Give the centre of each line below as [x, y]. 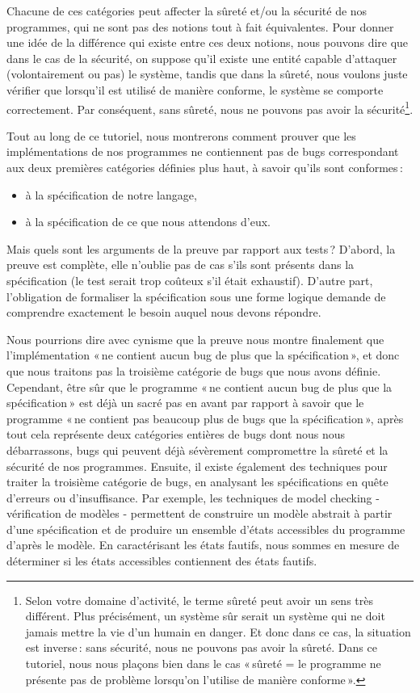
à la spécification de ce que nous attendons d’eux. [148, 222]
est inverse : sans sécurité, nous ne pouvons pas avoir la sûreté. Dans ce [201, 647]
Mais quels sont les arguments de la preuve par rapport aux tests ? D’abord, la [201, 248]
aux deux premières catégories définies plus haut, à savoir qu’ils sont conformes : [205, 167]
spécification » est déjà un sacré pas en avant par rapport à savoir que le [185, 403]
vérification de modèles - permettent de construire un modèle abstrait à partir [199, 513]
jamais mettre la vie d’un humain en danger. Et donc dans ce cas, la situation [218, 631]
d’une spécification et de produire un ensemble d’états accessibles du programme [206, 529]
